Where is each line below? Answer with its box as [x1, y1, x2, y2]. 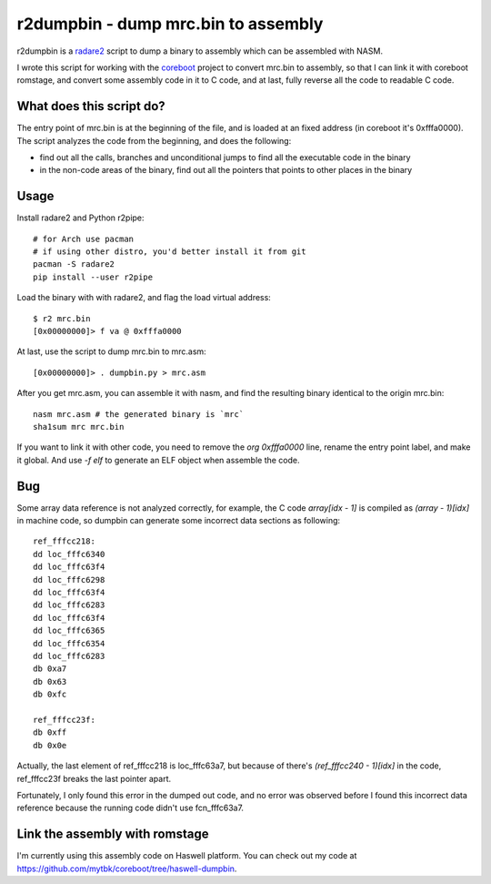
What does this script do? [16, 98, 165, 114]
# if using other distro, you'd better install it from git [33, 247, 306, 257]
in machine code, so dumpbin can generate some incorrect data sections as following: [16, 515, 341, 526]
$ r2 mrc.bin [33, 313, 91, 323]
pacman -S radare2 [33, 259, 115, 269]
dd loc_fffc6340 [33, 549, 105, 559]
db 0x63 [33, 676, 67, 686]
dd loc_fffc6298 [33, 574, 105, 584]
